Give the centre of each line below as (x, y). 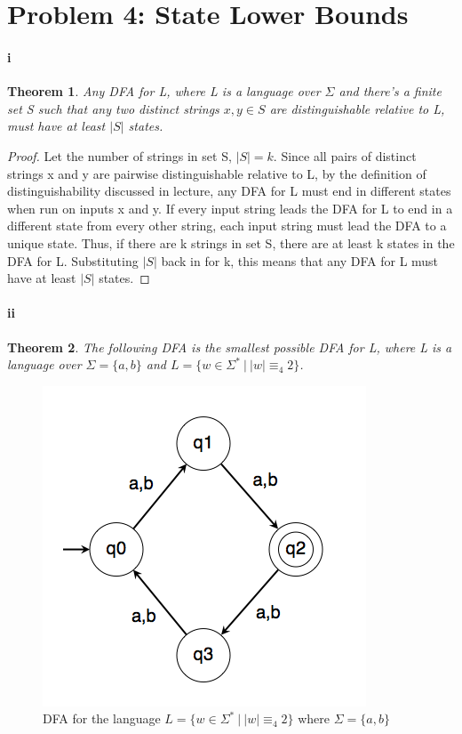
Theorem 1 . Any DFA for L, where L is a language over (164, 91)
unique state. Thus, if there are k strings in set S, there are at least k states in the (231, 242)
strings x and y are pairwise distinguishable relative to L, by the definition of (217, 173)
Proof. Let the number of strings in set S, (119, 155)
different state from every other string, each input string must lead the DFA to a (227, 226)
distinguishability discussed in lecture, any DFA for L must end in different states (229, 191)
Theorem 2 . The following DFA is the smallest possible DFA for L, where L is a (230, 347)
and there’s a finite (390, 91)
